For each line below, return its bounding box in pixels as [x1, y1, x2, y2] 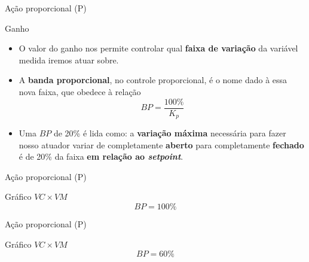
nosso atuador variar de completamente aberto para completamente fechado [19, 138, 304, 151]
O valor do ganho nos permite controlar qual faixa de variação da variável [19, 42, 298, 54]
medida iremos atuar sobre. [19, 53, 119, 66]
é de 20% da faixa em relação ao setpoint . [19, 150, 183, 163]
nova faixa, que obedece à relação [19, 85, 141, 98]
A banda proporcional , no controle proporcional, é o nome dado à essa [19, 74, 287, 86]
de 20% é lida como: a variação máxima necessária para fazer [53, 127, 286, 139]
